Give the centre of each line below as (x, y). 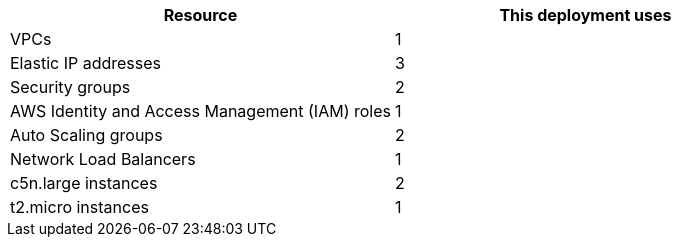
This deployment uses (585, 15)
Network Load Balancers (103, 159)
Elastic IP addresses (86, 63)
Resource (200, 15)
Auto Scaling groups (86, 135)
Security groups (70, 87)
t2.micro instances (79, 207)
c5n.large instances (84, 183)
